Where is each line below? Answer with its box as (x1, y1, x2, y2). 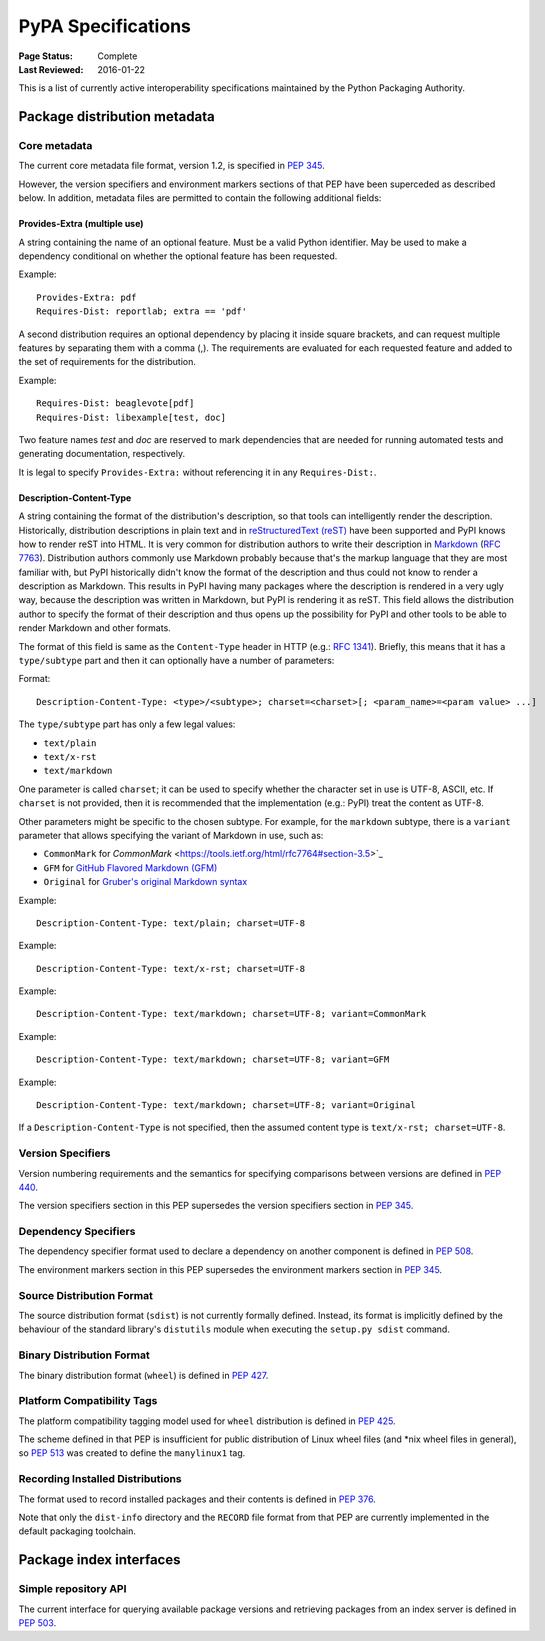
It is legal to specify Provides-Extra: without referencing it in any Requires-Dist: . (18, 466, 377, 478)
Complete (97, 50, 138, 62)
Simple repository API (18, 1582, 127, 1596)
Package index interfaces (18, 1551, 181, 1569)
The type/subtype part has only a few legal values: (18, 718, 236, 730)
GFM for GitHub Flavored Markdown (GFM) (43, 861, 218, 874)
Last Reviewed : (18, 63, 84, 75)
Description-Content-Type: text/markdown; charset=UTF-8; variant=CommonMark (36, 1008, 427, 1020)
